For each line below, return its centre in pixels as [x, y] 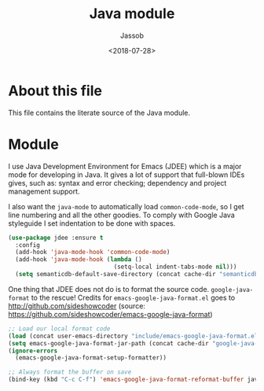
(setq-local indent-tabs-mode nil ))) [175, 267]
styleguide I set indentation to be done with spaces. [92, 223]
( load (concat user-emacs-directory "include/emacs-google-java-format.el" [135, 336]
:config [28, 245]
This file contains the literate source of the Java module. [99, 113]
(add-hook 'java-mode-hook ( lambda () [79, 260]
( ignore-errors [33, 351]
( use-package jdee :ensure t [56, 238]
